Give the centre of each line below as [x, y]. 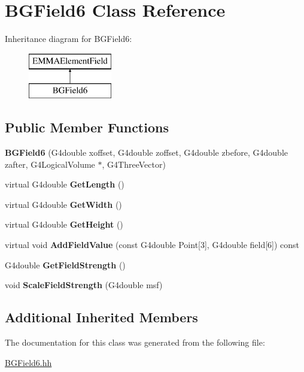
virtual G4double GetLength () [65, 184]
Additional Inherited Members [101, 317]
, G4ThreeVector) [134, 164]
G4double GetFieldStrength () [65, 264]
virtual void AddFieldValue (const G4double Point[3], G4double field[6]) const [152, 245]
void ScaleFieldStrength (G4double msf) [84, 285]
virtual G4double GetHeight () [64, 224]
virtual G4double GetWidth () [63, 204]
